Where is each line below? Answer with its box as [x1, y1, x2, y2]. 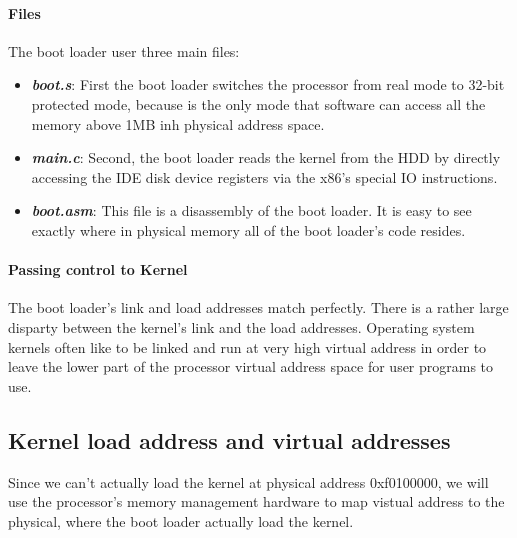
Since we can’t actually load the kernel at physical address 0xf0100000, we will [8, 471, 489, 492]
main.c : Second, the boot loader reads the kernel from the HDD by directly [31, 147, 501, 168]
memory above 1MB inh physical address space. [31, 113, 325, 134]
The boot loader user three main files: [8, 40, 240, 61]
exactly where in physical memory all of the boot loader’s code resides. [31, 219, 466, 240]
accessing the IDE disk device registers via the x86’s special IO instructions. [31, 166, 498, 187]
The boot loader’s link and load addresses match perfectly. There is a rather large [8, 297, 509, 318]
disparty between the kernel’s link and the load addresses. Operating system [8, 316, 475, 337]
